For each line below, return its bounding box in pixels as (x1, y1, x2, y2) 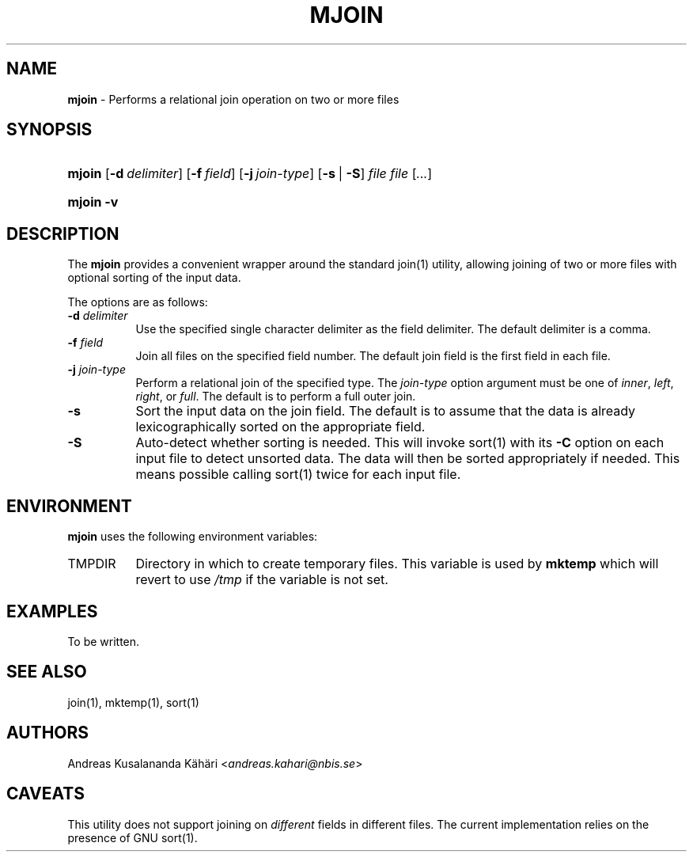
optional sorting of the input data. (67, 271, 241, 285)
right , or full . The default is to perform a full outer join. (135, 389, 416, 404)
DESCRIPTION (6, 223, 119, 244)
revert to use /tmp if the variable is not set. (135, 571, 388, 588)
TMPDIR (67, 556, 116, 572)
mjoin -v (67, 194, 119, 211)
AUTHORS (6, 723, 89, 743)
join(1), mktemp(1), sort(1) (67, 695, 199, 709)
